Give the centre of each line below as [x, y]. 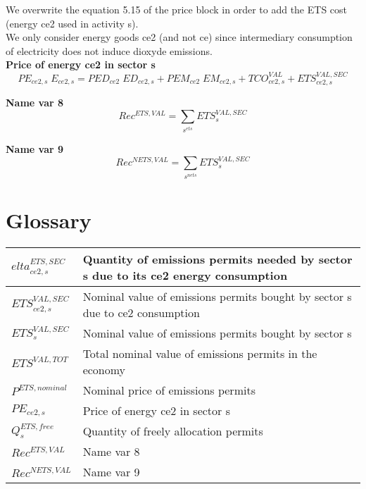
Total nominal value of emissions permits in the [200, 354]
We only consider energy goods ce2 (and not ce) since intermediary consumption [179, 37]
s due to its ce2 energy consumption [185, 276]
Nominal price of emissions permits [169, 390]
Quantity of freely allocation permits [173, 431]
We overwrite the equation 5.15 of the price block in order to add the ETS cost [177, 9]
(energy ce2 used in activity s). [72, 23]
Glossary [49, 220]
